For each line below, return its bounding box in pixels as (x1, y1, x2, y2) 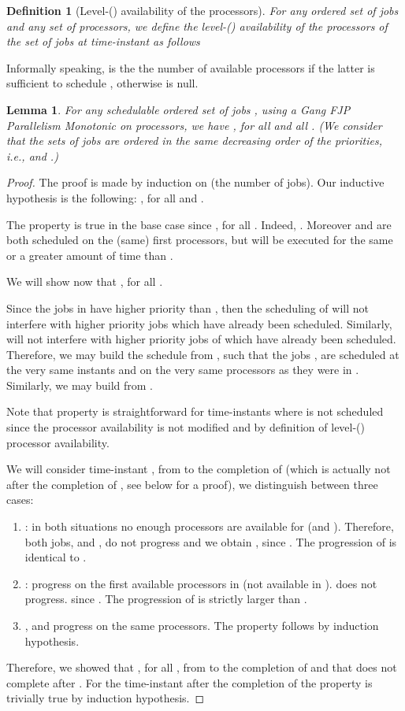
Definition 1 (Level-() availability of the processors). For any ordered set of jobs (6, 2, 399, 18)
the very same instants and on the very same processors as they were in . (6, 361, 359, 378)
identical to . (24, 549, 87, 565)
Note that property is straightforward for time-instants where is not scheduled (6, 403, 384, 420)
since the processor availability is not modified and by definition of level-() (6, 419, 366, 435)
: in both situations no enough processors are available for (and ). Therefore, (24, 518, 394, 535)
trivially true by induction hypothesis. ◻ (6, 690, 205, 706)
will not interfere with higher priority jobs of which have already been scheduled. (6, 331, 396, 347)
